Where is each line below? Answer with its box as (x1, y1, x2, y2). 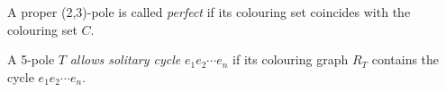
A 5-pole (7, 50, 55, 69)
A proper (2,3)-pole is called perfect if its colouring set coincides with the (7, 3, 411, 21)
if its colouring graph (232, 50, 349, 69)
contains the (371, 50, 440, 69)
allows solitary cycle (69, 50, 181, 69)
